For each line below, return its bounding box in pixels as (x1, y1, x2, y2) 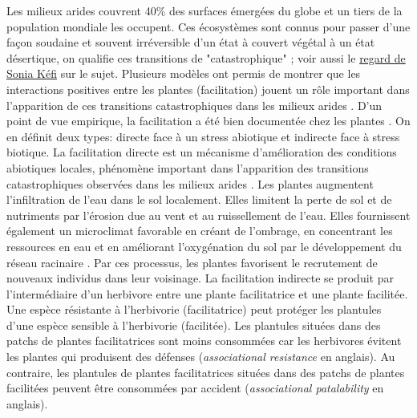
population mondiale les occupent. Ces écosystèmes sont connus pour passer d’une (6, 18, 411, 34)
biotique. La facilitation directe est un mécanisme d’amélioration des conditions (6, 144, 397, 160)
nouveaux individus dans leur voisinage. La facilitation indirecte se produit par (6, 270, 394, 286)
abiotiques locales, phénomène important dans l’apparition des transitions (6, 159, 369, 176)
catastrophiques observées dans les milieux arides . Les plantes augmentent (6, 175, 374, 192)
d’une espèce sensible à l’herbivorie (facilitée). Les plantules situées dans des (6, 316, 381, 333)
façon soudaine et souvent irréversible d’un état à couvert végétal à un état (6, 34, 375, 51)
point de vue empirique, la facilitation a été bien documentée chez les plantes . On (6, 112, 411, 129)
